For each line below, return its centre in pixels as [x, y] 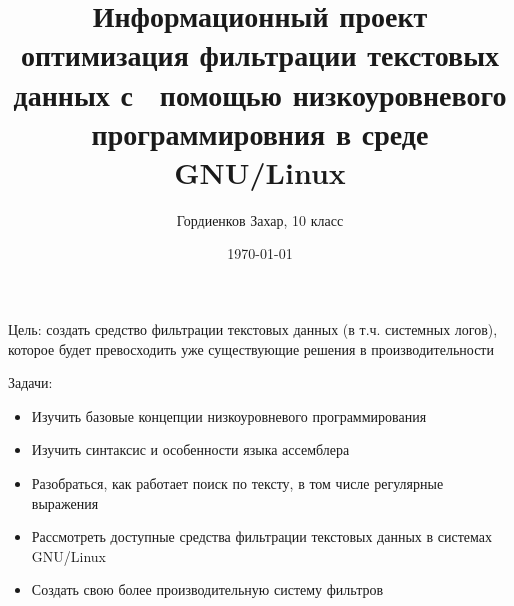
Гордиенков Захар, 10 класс [260, 219]
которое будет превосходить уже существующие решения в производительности [251, 348]
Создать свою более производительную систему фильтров [207, 589]
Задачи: [30, 382]
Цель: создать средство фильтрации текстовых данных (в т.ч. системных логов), [253, 329]
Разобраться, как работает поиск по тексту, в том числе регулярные [237, 483]
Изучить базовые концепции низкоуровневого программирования [229, 415]
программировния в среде [260, 132]
